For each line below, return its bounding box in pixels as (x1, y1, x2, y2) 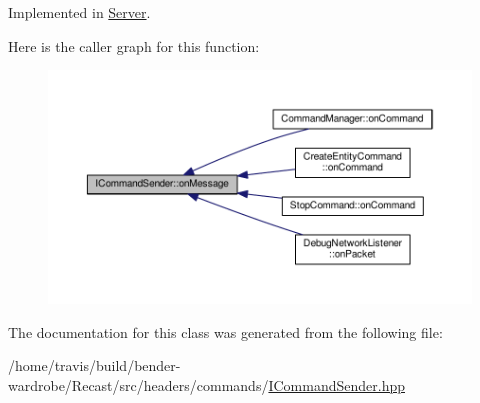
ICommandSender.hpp (268, 374, 405, 395)
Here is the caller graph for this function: (8, 35, 260, 56)
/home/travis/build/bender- (8, 355, 181, 376)
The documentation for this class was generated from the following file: (8, 321, 443, 342)
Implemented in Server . (8, 2, 151, 22)
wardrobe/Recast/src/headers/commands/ (8, 374, 269, 395)
